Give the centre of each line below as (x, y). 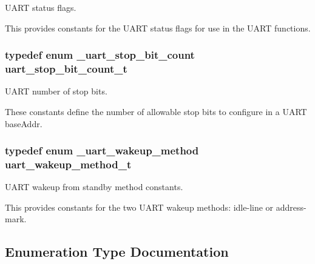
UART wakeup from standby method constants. (94, 187)
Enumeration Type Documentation (117, 252)
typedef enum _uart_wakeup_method (102, 150)
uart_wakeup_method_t (68, 164)
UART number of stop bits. (56, 91)
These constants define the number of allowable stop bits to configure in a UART (156, 111)
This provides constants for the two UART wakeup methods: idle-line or (139, 207)
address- (291, 207)
